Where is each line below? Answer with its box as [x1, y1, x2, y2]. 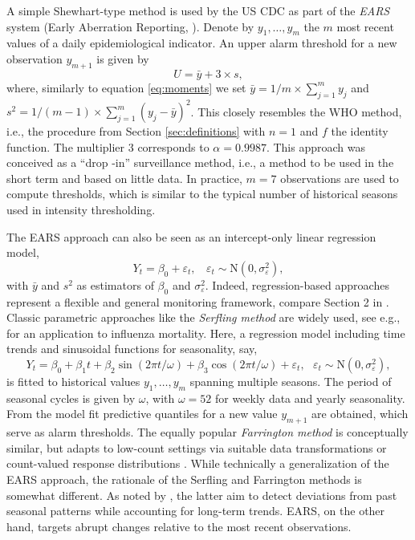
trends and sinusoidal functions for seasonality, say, [6, 340, 258, 357]
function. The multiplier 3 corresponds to [6, 138, 210, 155]
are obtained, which [311, 405, 409, 422]
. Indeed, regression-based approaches [205, 276, 389, 293]
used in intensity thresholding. [6, 201, 156, 218]
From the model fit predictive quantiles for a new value [6, 405, 278, 422]
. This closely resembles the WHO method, [190, 103, 402, 120]
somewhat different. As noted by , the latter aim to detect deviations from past [6, 486, 397, 503]
